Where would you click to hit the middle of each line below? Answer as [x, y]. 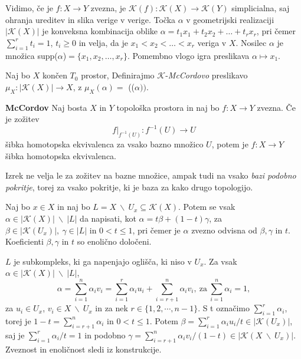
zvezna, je [108, 8]
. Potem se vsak [207, 207]
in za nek [112, 308]
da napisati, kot [108, 218]
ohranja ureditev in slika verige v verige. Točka [91, 19]
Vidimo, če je [29, 8]
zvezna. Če [276, 107]
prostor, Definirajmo [118, 75]
